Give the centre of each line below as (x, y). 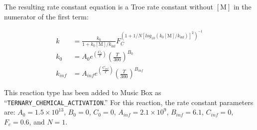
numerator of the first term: (46, 16)
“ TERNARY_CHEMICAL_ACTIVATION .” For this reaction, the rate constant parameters (129, 102)
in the (242, 6)
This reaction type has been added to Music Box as (83, 92)
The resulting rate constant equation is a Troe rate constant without (109, 6)
